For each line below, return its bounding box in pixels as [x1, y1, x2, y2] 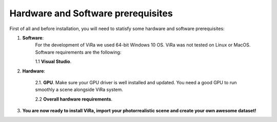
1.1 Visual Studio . [35, 59, 72, 65]
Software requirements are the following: [35, 49, 122, 55]
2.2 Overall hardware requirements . [35, 96, 113, 102]
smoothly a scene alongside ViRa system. [35, 87, 123, 93]
